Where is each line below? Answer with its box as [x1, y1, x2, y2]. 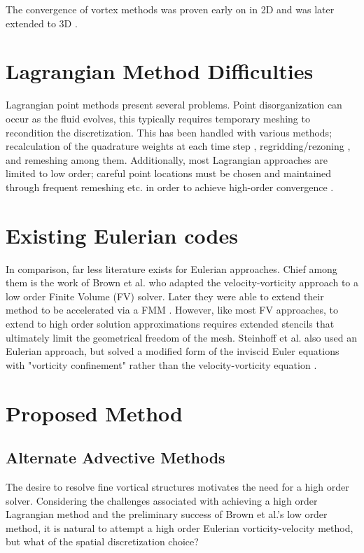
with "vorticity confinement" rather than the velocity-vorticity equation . [6, 357, 317, 372]
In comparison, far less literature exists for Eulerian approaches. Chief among [6, 261, 337, 276]
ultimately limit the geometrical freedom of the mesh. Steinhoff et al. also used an [6, 330, 357, 344]
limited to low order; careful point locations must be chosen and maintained [6, 166, 332, 181]
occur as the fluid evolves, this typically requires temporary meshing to [6, 111, 310, 125]
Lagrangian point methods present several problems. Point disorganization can [6, 97, 342, 112]
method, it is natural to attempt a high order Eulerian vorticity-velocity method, [6, 520, 353, 535]
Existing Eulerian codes [6, 220, 238, 249]
